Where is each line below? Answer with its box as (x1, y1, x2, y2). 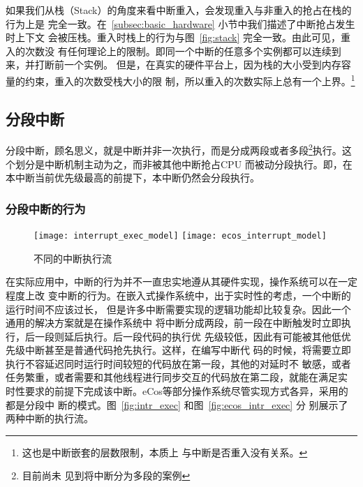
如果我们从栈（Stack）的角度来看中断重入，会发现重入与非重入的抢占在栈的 (6, 3, 352, 17)
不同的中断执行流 (34, 250, 112, 265)
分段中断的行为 (6, 200, 86, 217)
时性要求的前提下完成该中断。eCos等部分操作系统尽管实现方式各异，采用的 (6, 384, 348, 398)
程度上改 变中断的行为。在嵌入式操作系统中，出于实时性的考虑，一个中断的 (6, 287, 351, 302)
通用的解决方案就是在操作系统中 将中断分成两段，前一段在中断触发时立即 (6, 315, 341, 330)
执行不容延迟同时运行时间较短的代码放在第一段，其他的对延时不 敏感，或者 (6, 356, 351, 370)
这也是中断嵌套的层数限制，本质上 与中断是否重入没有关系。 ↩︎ (22, 444, 308, 459)
